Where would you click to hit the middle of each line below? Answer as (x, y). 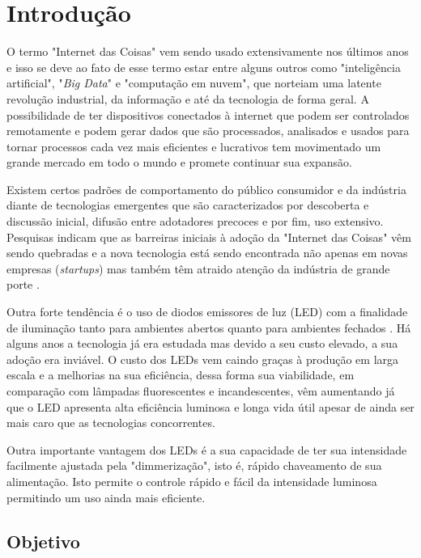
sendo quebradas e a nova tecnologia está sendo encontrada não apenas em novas (207, 253)
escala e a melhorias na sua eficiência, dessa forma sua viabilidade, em (181, 375)
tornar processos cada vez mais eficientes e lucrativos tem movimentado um (194, 146)
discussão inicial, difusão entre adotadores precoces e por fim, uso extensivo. (195, 221)
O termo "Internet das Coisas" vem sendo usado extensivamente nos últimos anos (208, 51)
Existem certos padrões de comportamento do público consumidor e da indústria (206, 189)
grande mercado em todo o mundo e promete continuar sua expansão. (179, 162)
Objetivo (43, 541)
